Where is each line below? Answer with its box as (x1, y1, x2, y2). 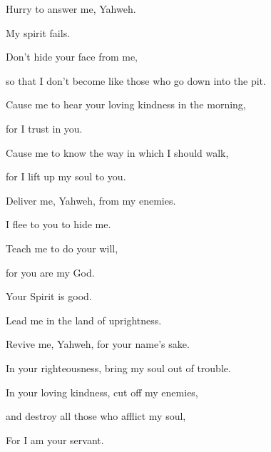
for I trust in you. (6, 120, 83, 135)
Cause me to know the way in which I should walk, (6, 145, 229, 160)
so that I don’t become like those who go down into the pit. (6, 73, 266, 88)
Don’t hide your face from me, (6, 49, 138, 64)
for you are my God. (6, 264, 95, 279)
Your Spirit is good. (6, 289, 92, 304)
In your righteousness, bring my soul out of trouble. (6, 360, 231, 375)
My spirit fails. (6, 25, 71, 40)
